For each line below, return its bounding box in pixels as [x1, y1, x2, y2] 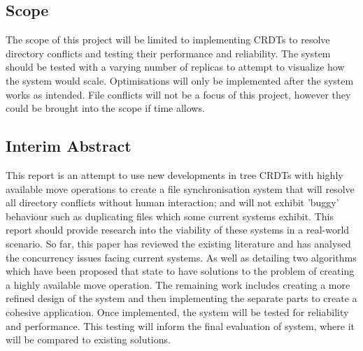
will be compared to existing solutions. [6, 332, 171, 347]
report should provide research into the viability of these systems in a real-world [6, 222, 350, 237]
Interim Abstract [6, 135, 131, 157]
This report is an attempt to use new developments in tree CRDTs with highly [6, 167, 343, 182]
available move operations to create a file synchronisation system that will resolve [6, 181, 355, 196]
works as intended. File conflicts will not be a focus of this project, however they [6, 87, 351, 101]
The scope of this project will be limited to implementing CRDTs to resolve [6, 32, 330, 47]
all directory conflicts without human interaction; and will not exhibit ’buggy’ [6, 195, 339, 210]
